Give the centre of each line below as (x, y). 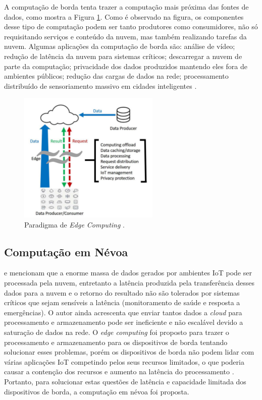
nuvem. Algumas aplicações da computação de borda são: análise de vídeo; (120, 46)
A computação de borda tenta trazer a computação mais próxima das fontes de (126, 7)
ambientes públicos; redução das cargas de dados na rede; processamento (116, 76)
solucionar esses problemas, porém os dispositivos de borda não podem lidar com (129, 352)
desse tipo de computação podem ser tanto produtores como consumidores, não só (131, 26)
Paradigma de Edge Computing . (74, 224)
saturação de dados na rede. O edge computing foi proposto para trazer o (117, 332)
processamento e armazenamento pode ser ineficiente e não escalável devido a (124, 322)
